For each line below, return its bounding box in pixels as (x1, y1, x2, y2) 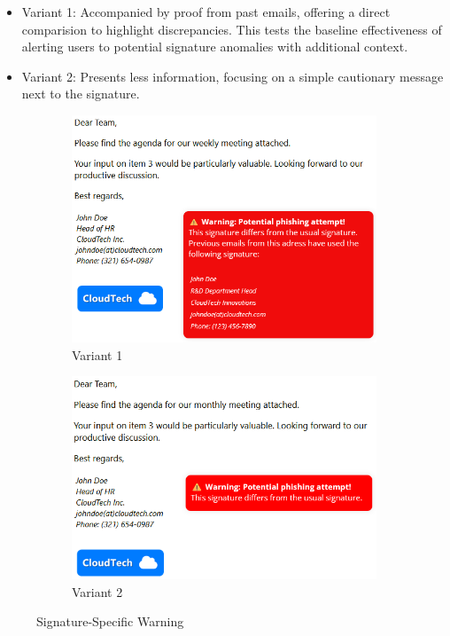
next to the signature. (21, 84, 140, 103)
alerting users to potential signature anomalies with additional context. (21, 37, 408, 56)
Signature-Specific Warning (36, 612, 184, 631)
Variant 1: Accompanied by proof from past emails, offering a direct (21, 3, 391, 20)
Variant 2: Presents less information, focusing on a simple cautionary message (21, 67, 444, 85)
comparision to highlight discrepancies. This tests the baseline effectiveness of (21, 20, 442, 38)
